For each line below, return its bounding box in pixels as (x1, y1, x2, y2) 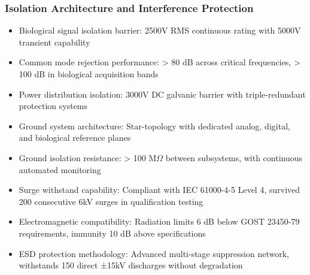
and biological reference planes (19, 131, 131, 144)
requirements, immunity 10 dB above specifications (19, 226, 206, 239)
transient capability (19, 35, 90, 48)
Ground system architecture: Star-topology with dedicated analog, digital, (19, 119, 290, 132)
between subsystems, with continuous (165, 151, 303, 164)
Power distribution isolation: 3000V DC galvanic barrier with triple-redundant (19, 87, 306, 100)
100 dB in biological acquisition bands (19, 68, 159, 80)
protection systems (19, 99, 87, 112)
